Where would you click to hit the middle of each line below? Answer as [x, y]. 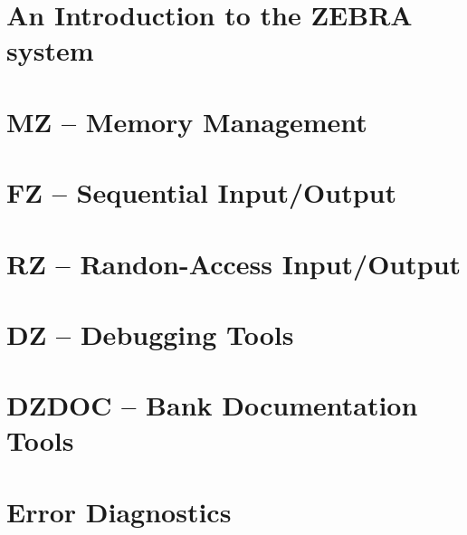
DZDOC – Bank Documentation [212, 405]
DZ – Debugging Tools [150, 334]
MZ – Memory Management [187, 121]
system [50, 50]
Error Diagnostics [119, 511]
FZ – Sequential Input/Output [201, 192]
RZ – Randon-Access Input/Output [234, 263]
